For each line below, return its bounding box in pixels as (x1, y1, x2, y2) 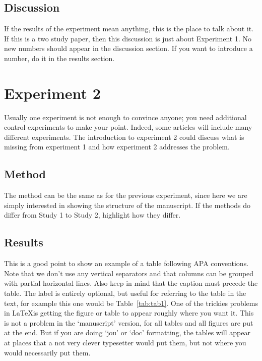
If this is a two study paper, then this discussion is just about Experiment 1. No (4, 33, 251, 43)
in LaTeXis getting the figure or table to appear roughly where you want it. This (4, 307, 254, 318)
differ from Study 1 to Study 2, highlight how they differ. (4, 210, 181, 220)
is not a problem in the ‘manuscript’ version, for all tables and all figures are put (4, 317, 253, 328)
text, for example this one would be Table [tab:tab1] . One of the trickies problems (4, 297, 258, 308)
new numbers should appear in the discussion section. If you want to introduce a (4, 43, 253, 54)
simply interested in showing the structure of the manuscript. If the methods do (4, 199, 251, 210)
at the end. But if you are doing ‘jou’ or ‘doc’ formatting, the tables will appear (4, 327, 250, 338)
